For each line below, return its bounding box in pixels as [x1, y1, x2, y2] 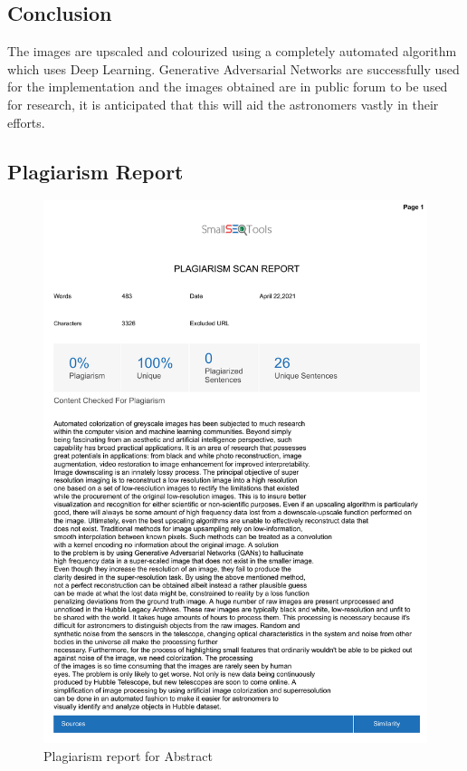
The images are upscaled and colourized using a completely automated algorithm [7, 42, 457, 61]
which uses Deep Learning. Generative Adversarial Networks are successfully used [7, 59, 460, 78]
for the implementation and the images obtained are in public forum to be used [7, 77, 448, 96]
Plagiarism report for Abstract [43, 747, 213, 766]
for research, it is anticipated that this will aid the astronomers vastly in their [7, 94, 439, 113]
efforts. [7, 112, 45, 131]
